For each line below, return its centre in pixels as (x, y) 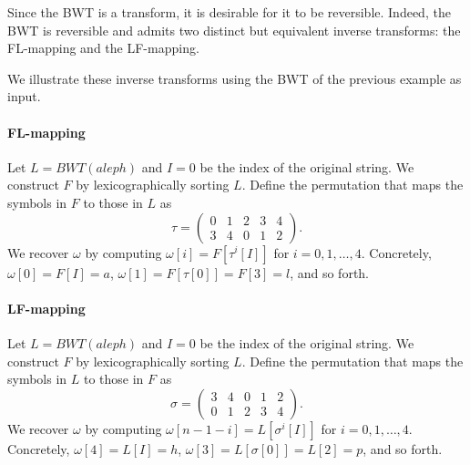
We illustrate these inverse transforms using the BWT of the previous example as (235, 78)
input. (24, 96)
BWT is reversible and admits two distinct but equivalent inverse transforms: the (234, 30)
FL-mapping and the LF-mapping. (103, 48)
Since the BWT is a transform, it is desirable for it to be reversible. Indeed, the (229, 12)
